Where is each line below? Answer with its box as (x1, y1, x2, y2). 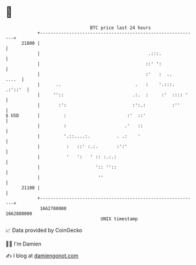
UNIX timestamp (100, 215, 138, 222)
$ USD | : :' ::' (5, 112, 146, 119)
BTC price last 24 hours (90, 25, 151, 31)
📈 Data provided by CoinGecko (5, 227, 83, 234)
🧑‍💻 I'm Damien (5, 240, 42, 247)
